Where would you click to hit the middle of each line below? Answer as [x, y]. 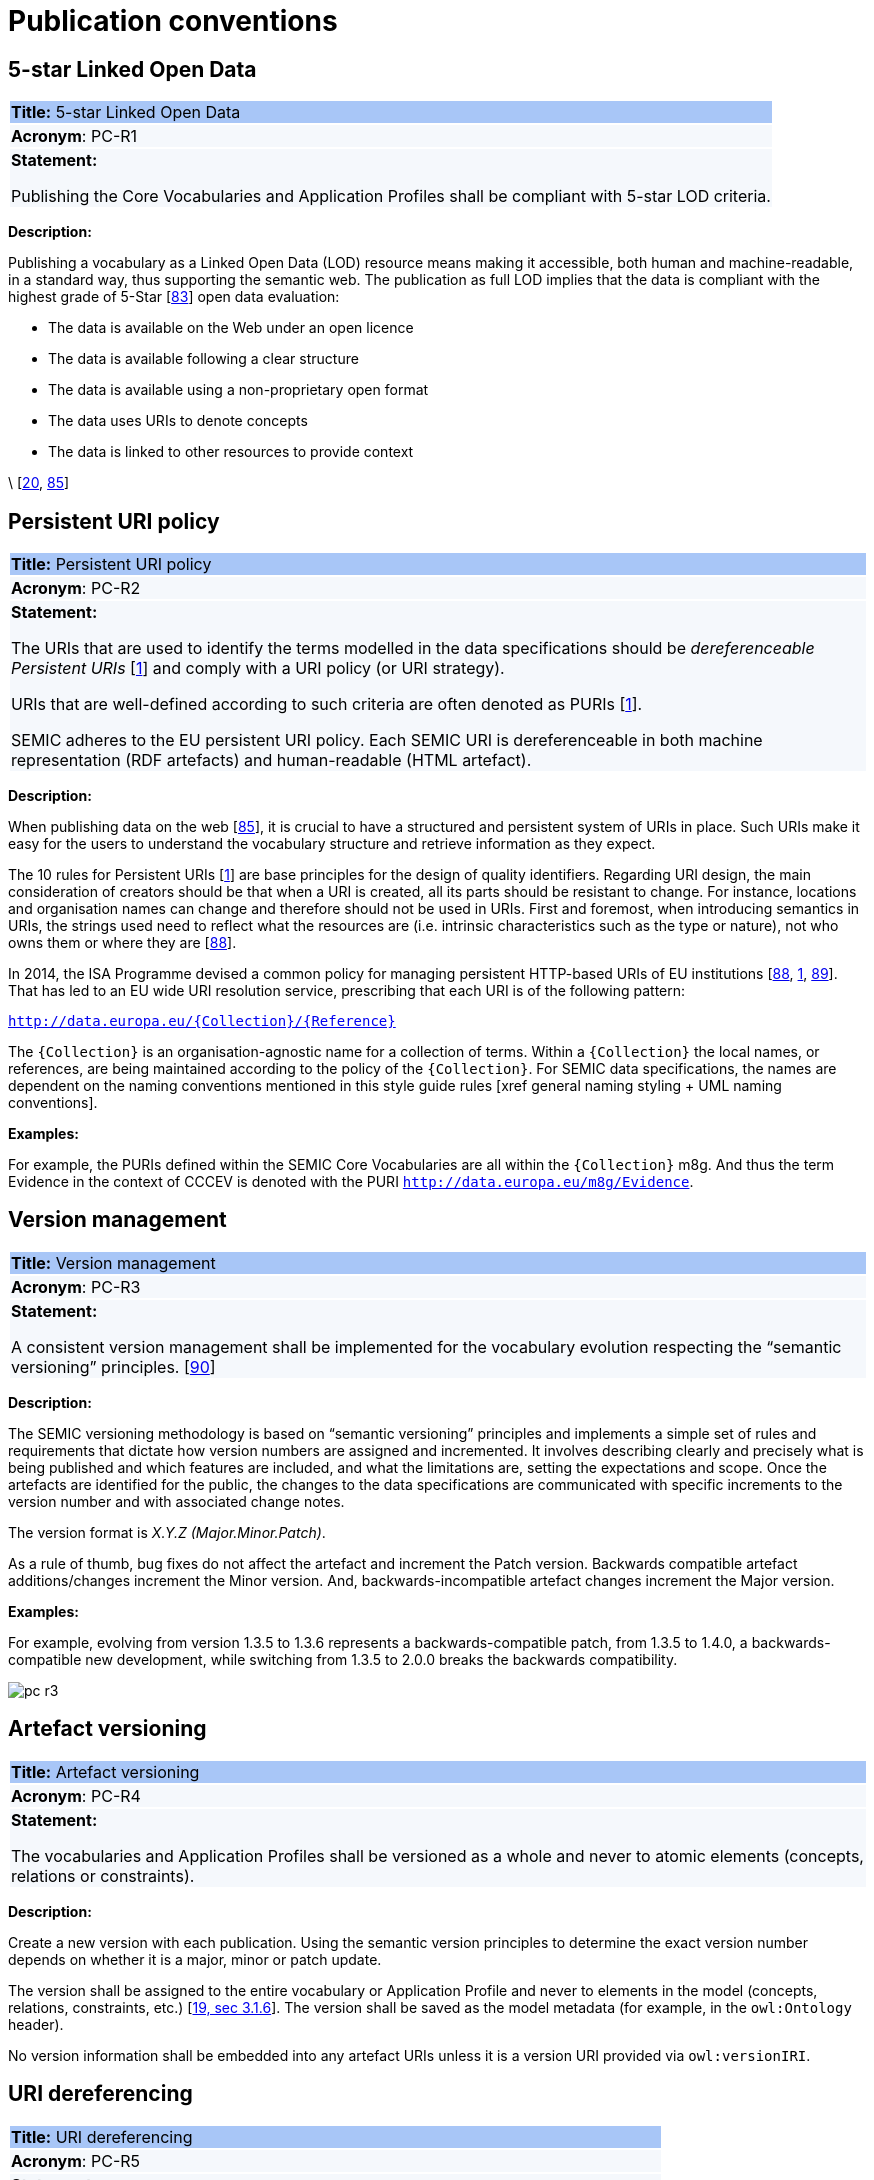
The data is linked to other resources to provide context [231, 452]
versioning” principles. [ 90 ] [113, 1366]
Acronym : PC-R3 [76, 1286]
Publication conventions [173, 21]
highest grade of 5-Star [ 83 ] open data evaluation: [174, 297]
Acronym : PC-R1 [74, 136]
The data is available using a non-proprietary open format [238, 390]
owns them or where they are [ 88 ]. [122, 943]
